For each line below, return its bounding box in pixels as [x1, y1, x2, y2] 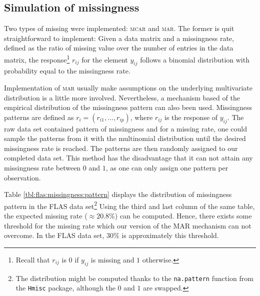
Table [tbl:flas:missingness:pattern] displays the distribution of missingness [4, 189, 232, 199]
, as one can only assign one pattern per [105, 162, 228, 172]
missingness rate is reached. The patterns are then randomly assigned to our [4, 142, 238, 153]
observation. [4, 172, 41, 182]
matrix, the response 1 [4, 52, 70, 64]
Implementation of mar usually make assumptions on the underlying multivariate [4, 82, 252, 93]
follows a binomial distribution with [140, 54, 249, 64]
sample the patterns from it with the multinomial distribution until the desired [4, 133, 246, 143]
